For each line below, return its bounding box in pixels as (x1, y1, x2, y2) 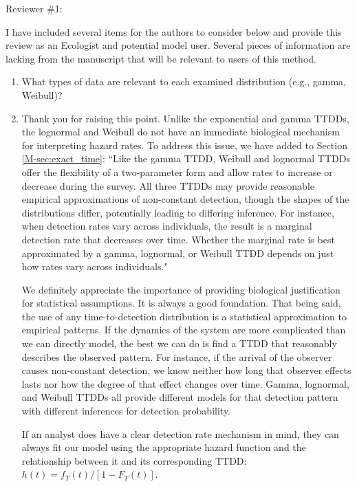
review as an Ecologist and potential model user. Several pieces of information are (6, 38, 351, 52)
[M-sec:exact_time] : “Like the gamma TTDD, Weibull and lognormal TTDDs (21, 151, 350, 166)
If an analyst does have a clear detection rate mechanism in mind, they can (21, 426, 339, 441)
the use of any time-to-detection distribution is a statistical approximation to (21, 309, 347, 323)
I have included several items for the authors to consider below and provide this (6, 24, 342, 38)
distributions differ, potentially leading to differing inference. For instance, (21, 205, 334, 219)
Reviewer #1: (6, 1, 63, 15)
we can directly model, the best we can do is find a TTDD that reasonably (21, 336, 337, 351)
